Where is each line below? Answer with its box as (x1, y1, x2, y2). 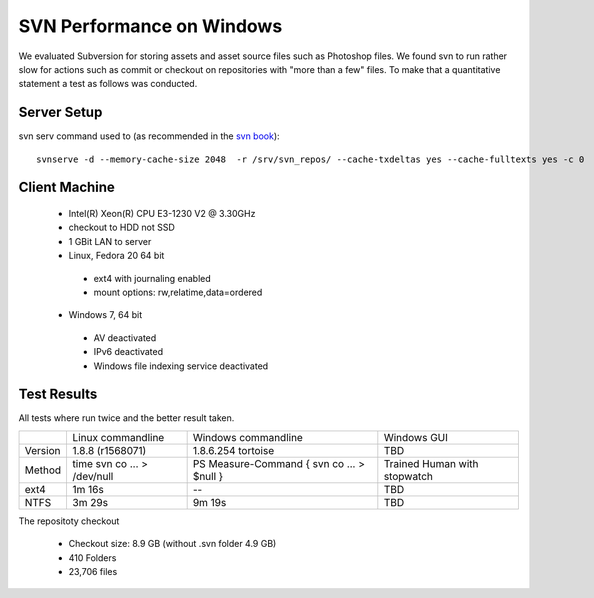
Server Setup (18, 104, 103, 121)
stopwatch (383, 469, 434, 483)
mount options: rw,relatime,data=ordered (93, 286, 263, 298)
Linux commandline (72, 430, 165, 444)
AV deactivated (93, 331, 157, 344)
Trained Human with (383, 456, 479, 470)
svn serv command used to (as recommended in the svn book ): (18, 130, 280, 142)
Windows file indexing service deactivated (93, 360, 269, 372)
